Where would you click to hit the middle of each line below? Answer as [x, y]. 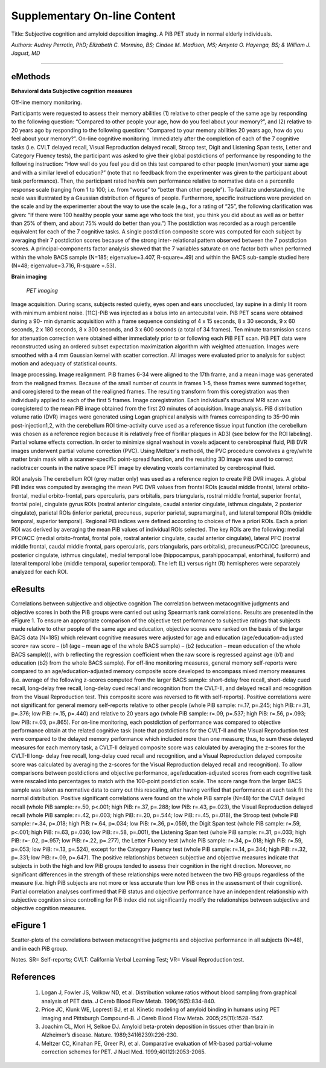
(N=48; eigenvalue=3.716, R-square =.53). [64, 265]
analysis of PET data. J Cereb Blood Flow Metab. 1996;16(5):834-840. [129, 1001]
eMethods [31, 77]
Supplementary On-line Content [93, 16]
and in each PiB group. [39, 948]
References [33, 977]
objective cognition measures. [49, 908]
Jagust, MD [26, 53]
